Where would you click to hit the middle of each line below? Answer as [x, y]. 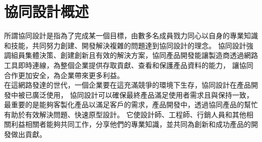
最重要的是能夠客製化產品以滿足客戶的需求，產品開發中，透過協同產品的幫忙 [131, 104]
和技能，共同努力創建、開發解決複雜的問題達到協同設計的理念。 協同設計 [125, 45]
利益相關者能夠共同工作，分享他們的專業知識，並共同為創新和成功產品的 [131, 124]
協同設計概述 [47, 11]
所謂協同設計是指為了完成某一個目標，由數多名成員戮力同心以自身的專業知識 [131, 35]
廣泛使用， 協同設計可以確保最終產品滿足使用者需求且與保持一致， [143, 94]
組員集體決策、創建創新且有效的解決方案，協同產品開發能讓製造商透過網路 [134, 55]
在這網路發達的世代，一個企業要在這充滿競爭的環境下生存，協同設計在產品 [127, 85]
